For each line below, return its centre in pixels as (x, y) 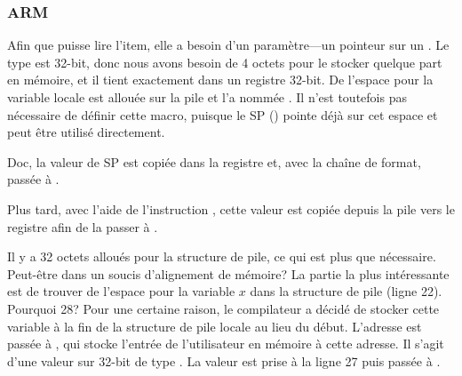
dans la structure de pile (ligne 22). (346, 291)
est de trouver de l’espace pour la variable (121, 291)
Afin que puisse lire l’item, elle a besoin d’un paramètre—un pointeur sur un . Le (228, 45)
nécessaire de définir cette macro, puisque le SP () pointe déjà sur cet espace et (223, 114)
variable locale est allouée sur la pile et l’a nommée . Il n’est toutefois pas (207, 97)
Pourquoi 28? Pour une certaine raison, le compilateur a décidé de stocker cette (223, 308)
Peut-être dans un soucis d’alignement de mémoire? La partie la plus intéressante (228, 273)
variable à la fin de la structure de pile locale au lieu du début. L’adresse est (215, 326)
